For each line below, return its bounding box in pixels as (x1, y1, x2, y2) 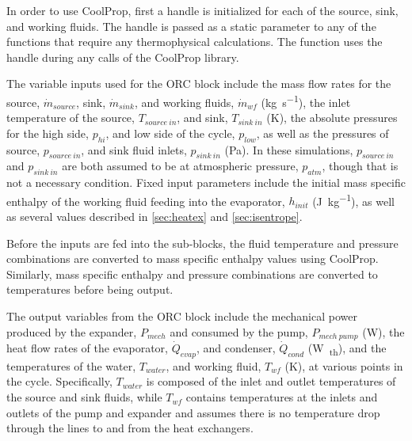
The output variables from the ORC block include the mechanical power (6, 308, 357, 325)
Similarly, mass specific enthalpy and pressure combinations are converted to (6, 265, 378, 282)
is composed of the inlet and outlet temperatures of (146, 373, 396, 390)
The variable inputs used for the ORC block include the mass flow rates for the (6, 75, 391, 92)
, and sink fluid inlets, (81, 141, 187, 158)
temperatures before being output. (6, 281, 174, 298)
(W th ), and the (307, 340, 387, 358)
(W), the (362, 323, 405, 340)
